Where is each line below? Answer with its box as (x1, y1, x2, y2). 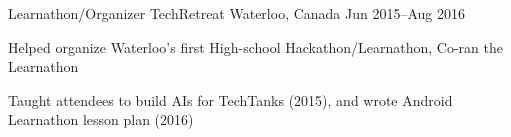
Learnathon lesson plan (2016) (8, 109, 194, 130)
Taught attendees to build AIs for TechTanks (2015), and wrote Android (8, 89, 453, 110)
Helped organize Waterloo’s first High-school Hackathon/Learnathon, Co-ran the (8, 36, 503, 57)
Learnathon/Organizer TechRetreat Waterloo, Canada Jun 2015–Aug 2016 (8, 3, 466, 23)
